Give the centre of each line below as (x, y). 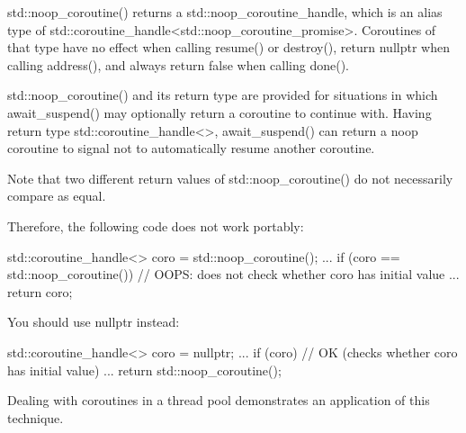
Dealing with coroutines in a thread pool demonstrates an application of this (219, 400)
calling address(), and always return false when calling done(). (179, 64)
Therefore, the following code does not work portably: (156, 226)
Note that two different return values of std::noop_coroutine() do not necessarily (230, 178)
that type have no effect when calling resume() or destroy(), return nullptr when (229, 47)
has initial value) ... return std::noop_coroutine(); (144, 370)
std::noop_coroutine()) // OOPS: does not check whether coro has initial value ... (233, 274)
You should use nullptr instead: (94, 322)
